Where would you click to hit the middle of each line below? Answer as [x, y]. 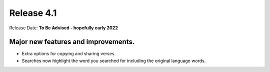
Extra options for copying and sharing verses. [69, 54]
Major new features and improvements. [72, 42]
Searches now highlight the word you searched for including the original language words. [114, 61]
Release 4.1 [33, 13]
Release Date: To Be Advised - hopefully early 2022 [64, 28]
